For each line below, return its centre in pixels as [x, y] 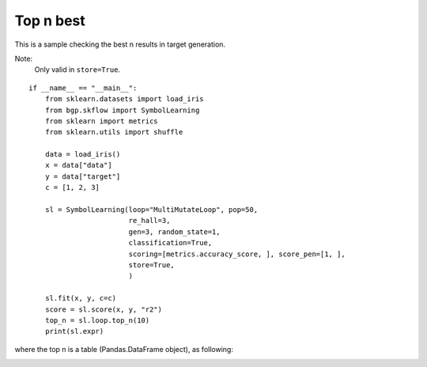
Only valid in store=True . [77, 70]
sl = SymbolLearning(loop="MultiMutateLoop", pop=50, [151, 210]
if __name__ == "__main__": [83, 88]
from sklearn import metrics [101, 121]
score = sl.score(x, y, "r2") [103, 309]
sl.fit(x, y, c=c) [81, 298]
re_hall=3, [149, 221]
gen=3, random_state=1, [174, 232]
